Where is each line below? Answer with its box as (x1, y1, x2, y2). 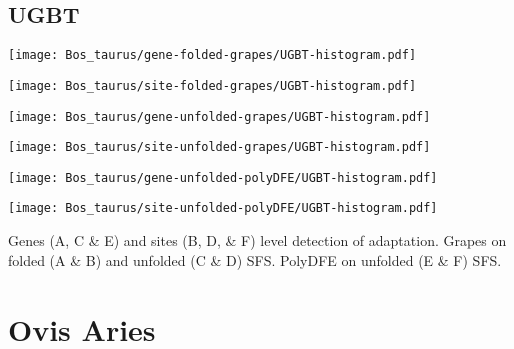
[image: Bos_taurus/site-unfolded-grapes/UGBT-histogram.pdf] (8, 140, 431, 155)
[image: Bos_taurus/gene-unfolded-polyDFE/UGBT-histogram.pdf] (8, 170, 438, 185)
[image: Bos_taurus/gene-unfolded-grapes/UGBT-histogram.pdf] (8, 109, 431, 124)
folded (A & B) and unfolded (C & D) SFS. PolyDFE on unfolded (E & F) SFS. (8, 249, 502, 270)
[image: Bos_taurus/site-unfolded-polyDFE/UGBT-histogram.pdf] (8, 201, 438, 216)
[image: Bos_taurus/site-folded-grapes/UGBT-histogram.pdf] (8, 78, 417, 93)
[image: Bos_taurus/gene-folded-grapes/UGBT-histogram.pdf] (8, 48, 417, 63)
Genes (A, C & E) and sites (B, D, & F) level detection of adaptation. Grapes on (8, 230, 507, 251)
